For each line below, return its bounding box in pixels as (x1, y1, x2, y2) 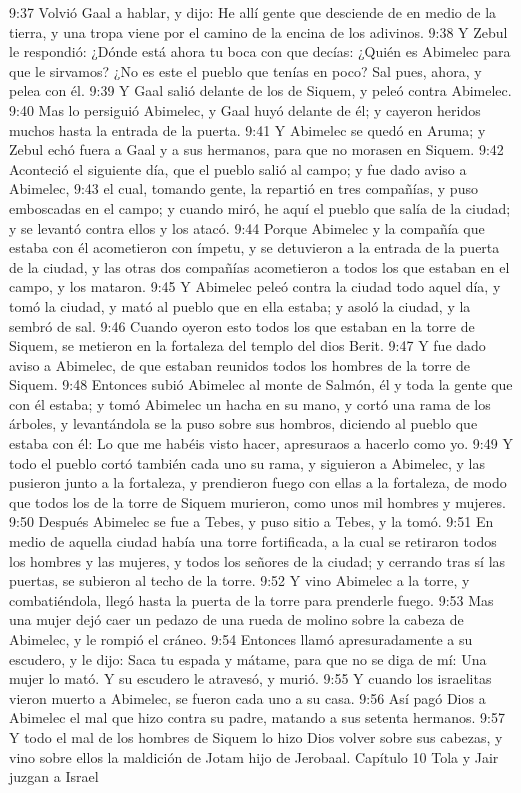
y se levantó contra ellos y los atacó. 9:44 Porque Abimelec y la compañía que (9, 217, 485, 238)
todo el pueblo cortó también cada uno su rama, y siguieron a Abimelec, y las (9, 452, 485, 473)
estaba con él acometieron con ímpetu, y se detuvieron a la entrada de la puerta (9, 237, 500, 258)
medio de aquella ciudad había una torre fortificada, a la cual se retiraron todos (9, 531, 497, 552)
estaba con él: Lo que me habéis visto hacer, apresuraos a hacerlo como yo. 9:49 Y (9, 433, 513, 454)
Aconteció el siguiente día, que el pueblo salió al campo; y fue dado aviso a (9, 158, 467, 179)
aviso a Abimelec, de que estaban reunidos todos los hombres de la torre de (9, 354, 471, 375)
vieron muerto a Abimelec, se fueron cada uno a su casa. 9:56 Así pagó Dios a (9, 687, 486, 708)
